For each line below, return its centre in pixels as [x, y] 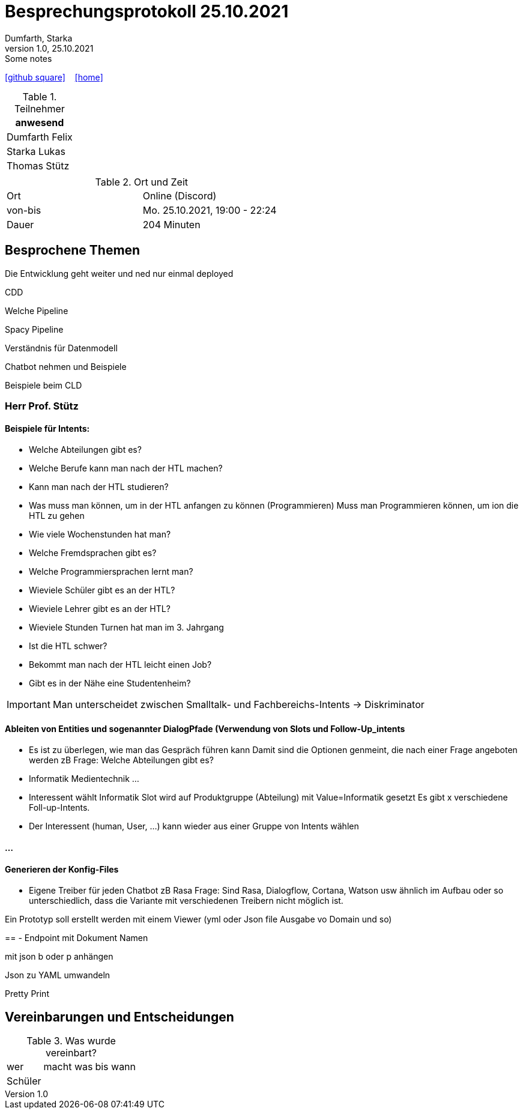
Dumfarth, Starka [39, 38]
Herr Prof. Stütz [42, 406]
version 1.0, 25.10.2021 [49, 48]
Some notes [29, 58]
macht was [68, 1067]
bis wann [116, 1067]
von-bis [24, 210]
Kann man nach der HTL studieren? [99, 487]
